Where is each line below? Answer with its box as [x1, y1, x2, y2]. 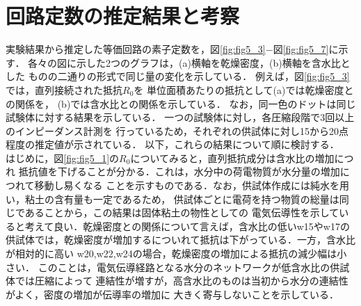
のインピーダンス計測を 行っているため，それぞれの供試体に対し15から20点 [6, 123, 348, 138]
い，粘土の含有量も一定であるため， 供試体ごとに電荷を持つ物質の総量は [6, 191, 339, 206]
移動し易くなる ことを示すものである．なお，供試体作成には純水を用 [34, 178, 350, 193]
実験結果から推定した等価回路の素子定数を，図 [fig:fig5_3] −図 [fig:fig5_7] [6, 42, 329, 56]
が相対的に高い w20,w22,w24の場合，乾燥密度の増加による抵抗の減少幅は [6, 246, 337, 261]
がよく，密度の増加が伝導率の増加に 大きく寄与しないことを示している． [6, 287, 339, 301]
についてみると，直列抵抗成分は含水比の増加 [130, 150, 335, 165]
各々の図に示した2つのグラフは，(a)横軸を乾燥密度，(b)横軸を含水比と [28, 55, 351, 70]
